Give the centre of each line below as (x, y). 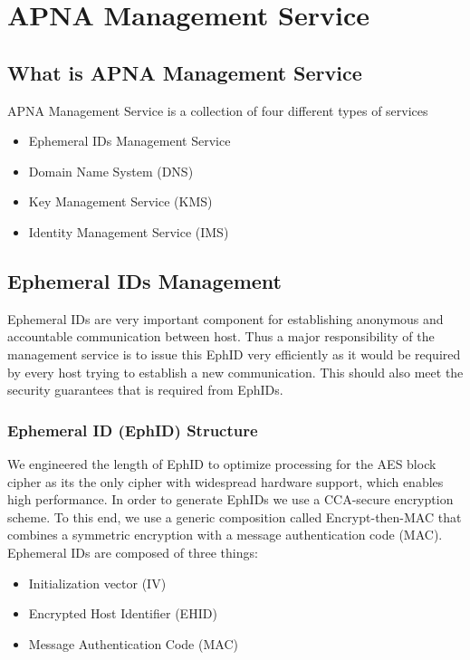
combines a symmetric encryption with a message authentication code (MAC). (225, 535)
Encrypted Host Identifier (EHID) (123, 613)
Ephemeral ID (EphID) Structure (133, 430)
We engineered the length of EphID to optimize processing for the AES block (222, 463)
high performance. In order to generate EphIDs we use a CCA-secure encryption (230, 499)
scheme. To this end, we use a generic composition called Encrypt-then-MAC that (235, 517)
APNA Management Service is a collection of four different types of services (218, 110)
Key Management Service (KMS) (120, 201)
